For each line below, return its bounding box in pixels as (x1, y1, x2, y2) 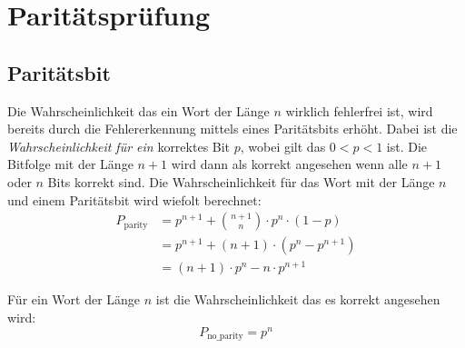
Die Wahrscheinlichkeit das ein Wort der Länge (7, 101, 270, 120)
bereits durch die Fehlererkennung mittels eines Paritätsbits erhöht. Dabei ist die (7, 119, 458, 138)
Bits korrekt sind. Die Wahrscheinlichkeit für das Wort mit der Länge (47, 172, 435, 191)
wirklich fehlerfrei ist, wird (285, 101, 433, 120)
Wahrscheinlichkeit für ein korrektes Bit (7, 136, 231, 155)
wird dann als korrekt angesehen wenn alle (171, 154, 408, 174)
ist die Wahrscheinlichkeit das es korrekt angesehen (155, 290, 440, 309)
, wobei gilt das (240, 136, 326, 155)
